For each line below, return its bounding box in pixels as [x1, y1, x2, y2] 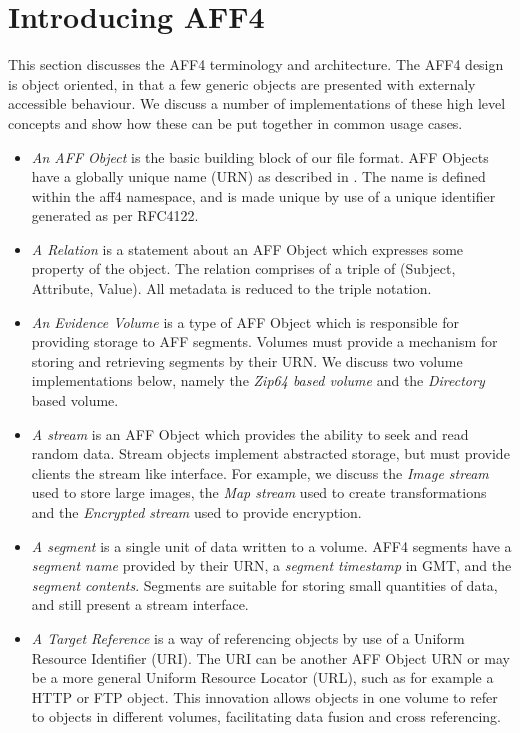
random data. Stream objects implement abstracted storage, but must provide [31, 443, 510, 464]
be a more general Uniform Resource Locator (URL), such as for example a [31, 667, 494, 688]
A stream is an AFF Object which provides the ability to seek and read [31, 423, 469, 444]
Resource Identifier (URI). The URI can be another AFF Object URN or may [31, 647, 510, 668]
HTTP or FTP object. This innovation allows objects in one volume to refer [31, 686, 498, 707]
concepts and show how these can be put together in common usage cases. [8, 112, 463, 133]
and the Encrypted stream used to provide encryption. [31, 502, 362, 522]
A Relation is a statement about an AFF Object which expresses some [31, 238, 464, 259]
